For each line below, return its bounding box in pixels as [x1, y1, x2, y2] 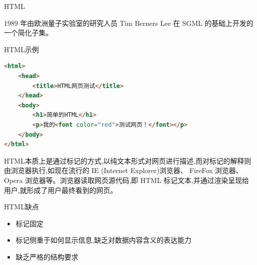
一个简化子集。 [4, 27, 53, 38]
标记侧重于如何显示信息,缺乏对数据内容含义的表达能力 [15, 235, 192, 245]
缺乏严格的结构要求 [15, 251, 78, 262]
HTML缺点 [4, 201, 39, 212]
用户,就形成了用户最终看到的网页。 [4, 184, 117, 195]
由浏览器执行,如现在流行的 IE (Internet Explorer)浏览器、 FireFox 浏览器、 [4, 165, 243, 176]
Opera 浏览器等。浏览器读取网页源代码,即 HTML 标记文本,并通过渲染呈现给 [4, 175, 249, 185]
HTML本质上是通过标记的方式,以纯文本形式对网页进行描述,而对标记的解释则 [4, 155, 251, 166]
